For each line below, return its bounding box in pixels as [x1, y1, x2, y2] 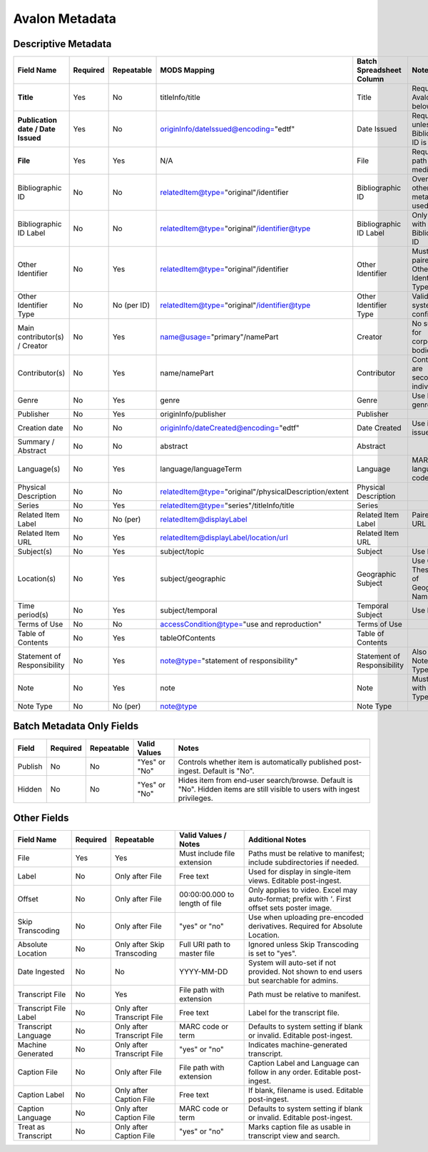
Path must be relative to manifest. [248, 989, 361, 999]
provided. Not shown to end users [248, 967, 363, 977]
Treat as [17, 1122, 46, 1132]
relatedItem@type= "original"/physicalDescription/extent [160, 487, 350, 497]
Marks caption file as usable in [248, 1122, 351, 1132]
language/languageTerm [160, 464, 242, 474]
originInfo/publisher [160, 409, 226, 419]
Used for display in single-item [248, 867, 351, 877]
